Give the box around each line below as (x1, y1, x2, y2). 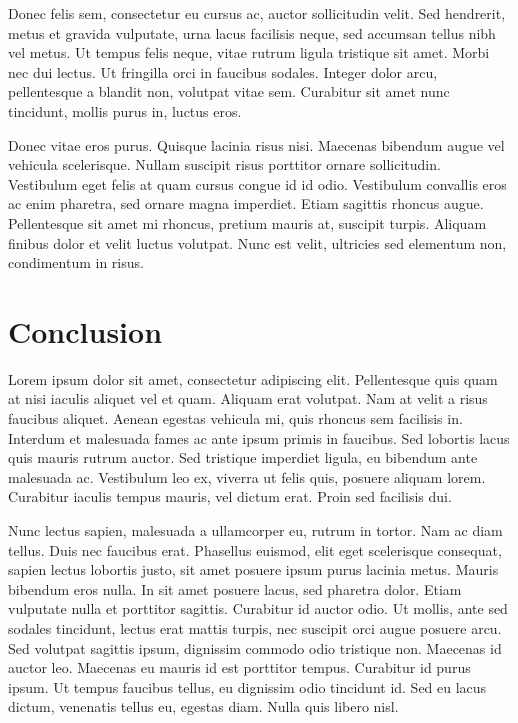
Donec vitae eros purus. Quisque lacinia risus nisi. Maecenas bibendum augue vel (8, 134, 505, 155)
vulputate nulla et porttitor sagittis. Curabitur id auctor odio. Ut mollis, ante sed (8, 598, 508, 619)
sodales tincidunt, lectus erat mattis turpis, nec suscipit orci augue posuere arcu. (8, 617, 502, 638)
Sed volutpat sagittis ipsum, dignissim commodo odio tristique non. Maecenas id (8, 637, 502, 658)
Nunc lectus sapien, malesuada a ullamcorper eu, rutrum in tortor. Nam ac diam (8, 520, 503, 540)
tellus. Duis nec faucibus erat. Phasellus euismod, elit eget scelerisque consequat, (8, 539, 502, 560)
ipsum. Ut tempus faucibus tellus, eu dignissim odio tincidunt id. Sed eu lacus (8, 676, 487, 697)
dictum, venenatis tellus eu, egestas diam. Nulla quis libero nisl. (8, 696, 399, 717)
